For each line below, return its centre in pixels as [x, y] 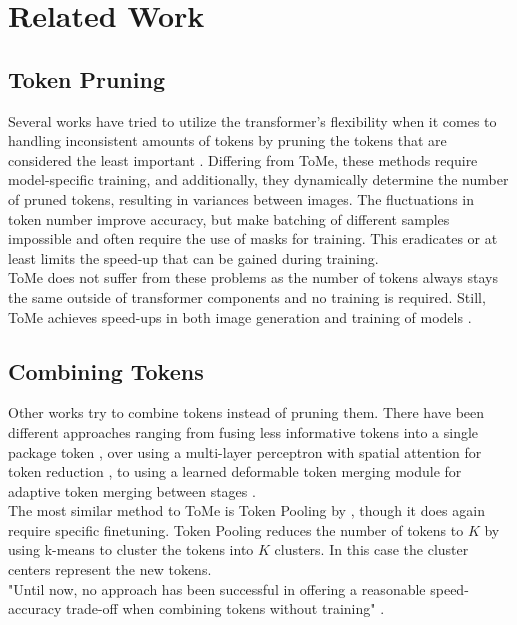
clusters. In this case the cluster [371, 549]
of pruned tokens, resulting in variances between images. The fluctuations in [241, 198]
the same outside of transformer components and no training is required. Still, [247, 296]
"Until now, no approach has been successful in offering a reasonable [217, 588]
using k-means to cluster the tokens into [131, 549]
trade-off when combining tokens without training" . [225, 608]
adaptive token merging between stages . [132, 490]
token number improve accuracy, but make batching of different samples [229, 218]
